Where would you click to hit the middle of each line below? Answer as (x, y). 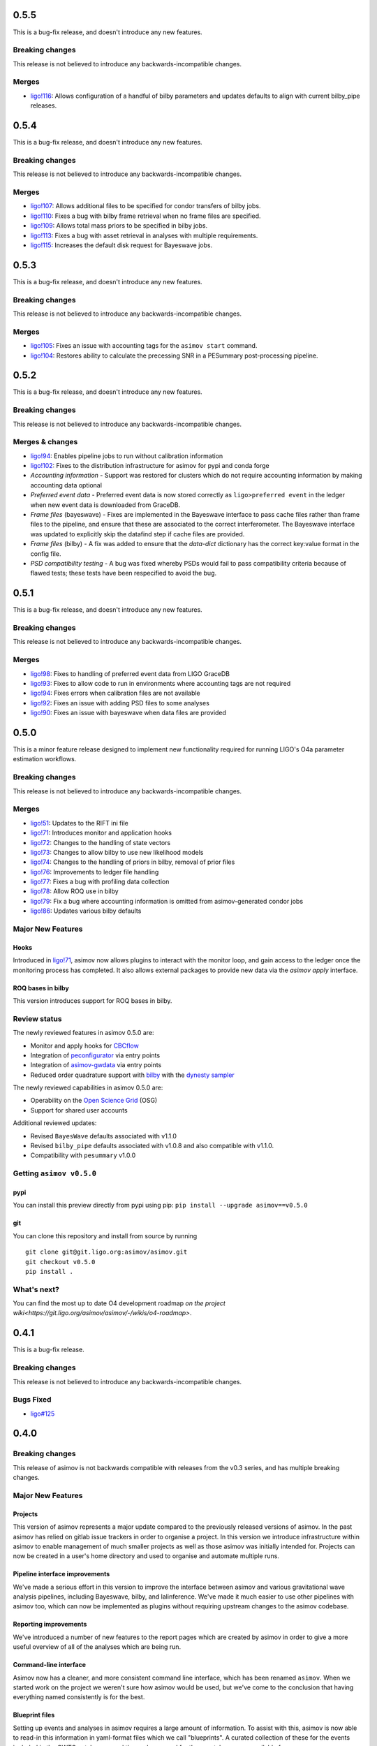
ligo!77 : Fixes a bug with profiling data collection (100, 882)
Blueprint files (34, 1715)
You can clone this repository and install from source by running (105, 1235)
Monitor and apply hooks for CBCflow (84, 1046)
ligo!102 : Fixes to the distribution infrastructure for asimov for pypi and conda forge (150, 466)
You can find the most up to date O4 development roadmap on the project (119, 1303)
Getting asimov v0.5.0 (55, 1173)
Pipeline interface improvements (61, 1574)
